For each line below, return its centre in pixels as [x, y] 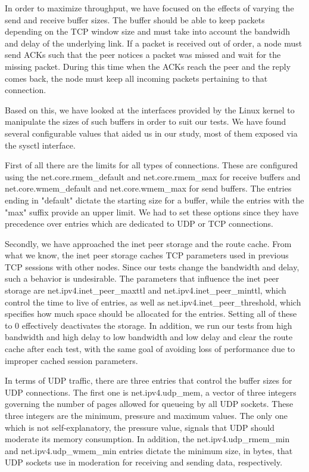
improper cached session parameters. [71, 360]
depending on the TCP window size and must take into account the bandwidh [148, 31]
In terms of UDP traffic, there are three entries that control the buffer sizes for [149, 380]
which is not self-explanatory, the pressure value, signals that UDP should [140, 427]
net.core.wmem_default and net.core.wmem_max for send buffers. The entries [148, 188]
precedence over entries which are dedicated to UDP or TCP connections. [139, 223]
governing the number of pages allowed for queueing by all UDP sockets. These [149, 404]
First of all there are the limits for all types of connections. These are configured [151, 165]
